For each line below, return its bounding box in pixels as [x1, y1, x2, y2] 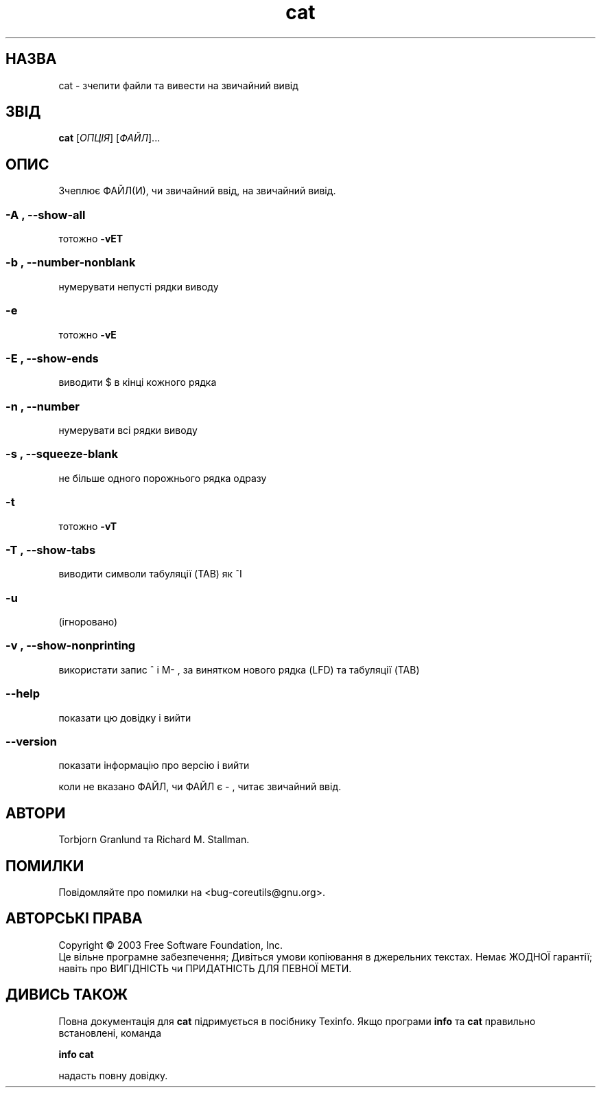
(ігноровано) [58, 616, 118, 628]
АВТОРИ [5, 804, 66, 822]
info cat [58, 1048, 94, 1060]
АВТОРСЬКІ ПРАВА [5, 910, 143, 928]
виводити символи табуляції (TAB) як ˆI [58, 568, 242, 580]
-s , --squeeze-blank [5, 447, 119, 461]
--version [5, 734, 58, 748]
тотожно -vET [58, 233, 123, 245]
